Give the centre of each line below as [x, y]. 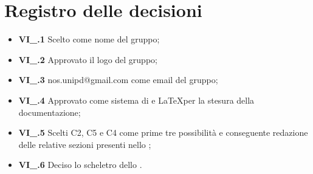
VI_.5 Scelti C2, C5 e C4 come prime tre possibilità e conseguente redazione [163, 132]
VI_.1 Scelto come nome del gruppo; [89, 39]
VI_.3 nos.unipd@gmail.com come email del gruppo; [118, 80]
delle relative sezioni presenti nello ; [85, 144]
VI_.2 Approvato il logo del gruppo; [88, 59]
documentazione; [50, 112]
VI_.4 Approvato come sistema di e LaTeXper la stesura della [136, 100]
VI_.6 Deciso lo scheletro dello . [80, 165]
